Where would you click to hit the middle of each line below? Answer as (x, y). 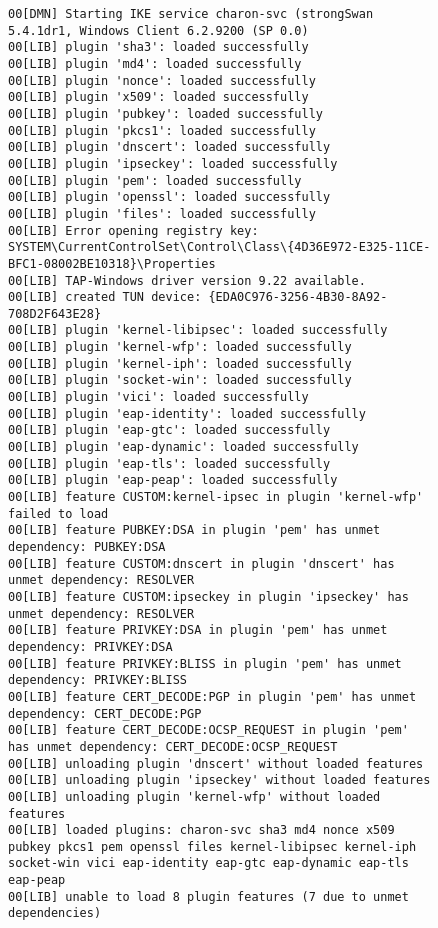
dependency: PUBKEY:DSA (87, 547)
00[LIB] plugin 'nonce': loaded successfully (162, 80)
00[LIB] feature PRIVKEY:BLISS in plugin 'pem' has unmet (205, 663)
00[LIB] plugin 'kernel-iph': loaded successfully (180, 363)
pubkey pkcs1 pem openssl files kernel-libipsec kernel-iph (212, 846)
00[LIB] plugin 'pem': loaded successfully (155, 180)
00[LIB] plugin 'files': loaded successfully (162, 213)
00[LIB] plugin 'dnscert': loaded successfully (169, 147)
